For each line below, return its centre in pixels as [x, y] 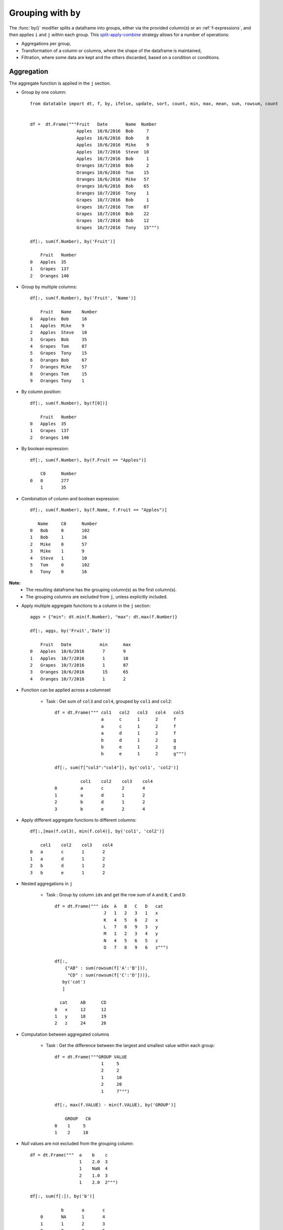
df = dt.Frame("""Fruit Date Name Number [93, 124]
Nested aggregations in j [47, 884]
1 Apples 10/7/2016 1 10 [79, 658]
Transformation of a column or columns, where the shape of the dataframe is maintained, [112, 50]
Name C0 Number [67, 523]
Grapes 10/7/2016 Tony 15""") [118, 227]
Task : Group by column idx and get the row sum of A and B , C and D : [116, 895]
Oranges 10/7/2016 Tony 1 [113, 193]
